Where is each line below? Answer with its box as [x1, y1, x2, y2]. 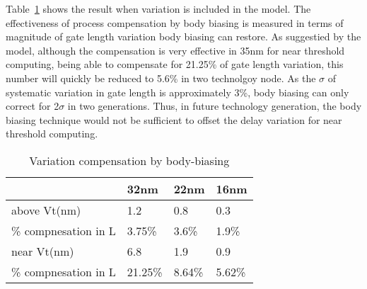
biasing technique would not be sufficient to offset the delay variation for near [6, 112, 342, 127]
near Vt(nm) [11, 242, 74, 259]
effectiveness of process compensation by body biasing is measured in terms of [6, 15, 344, 30]
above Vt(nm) [11, 201, 81, 218]
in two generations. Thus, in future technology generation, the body [67, 98, 362, 113]
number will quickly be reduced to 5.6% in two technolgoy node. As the [6, 70, 316, 85]
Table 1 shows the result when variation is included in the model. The [6, 1, 311, 16]
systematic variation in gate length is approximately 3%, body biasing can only [6, 84, 349, 99]
